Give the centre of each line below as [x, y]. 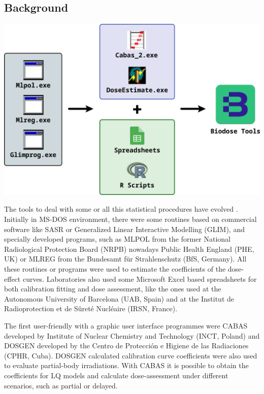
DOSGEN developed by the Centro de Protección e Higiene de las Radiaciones [126, 346]
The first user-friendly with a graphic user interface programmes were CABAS [126, 325]
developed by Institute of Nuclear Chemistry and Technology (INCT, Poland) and [132, 335]
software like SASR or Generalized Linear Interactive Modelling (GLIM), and [124, 229]
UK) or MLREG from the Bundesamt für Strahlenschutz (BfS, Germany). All [125, 259]
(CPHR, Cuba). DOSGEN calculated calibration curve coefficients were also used [131, 355]
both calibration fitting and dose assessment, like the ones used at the [113, 289]
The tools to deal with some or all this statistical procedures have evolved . [121, 209]
